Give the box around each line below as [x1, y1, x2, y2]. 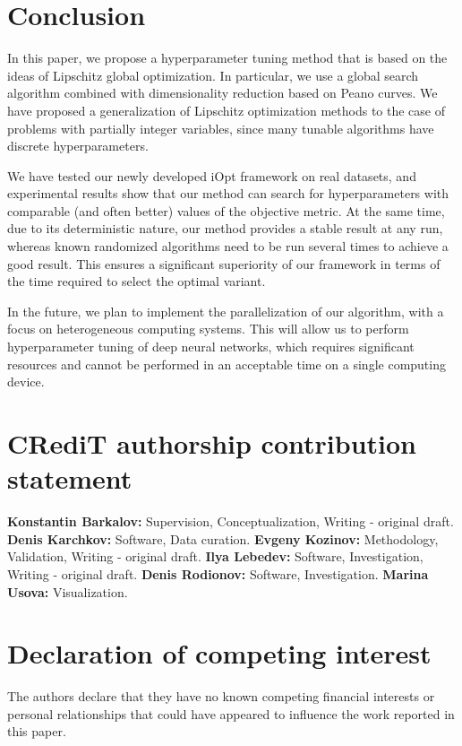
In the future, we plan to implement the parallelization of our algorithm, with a [7, 301, 444, 320]
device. [7, 372, 45, 391]
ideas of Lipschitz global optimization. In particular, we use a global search [7, 65, 419, 84]
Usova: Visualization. [7, 582, 128, 601]
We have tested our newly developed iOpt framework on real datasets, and [7, 166, 416, 185]
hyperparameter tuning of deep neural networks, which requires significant [7, 337, 415, 356]
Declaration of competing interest [7, 635, 432, 672]
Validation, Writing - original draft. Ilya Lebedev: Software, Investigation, [7, 547, 423, 566]
